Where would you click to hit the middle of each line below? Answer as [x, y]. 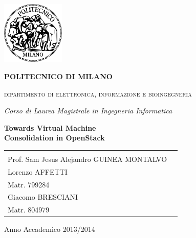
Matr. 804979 [29, 210]
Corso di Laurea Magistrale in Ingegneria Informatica [88, 111]
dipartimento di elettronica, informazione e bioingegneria [98, 93]
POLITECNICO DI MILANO [58, 76]
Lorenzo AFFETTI [38, 171]
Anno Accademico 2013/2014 [50, 229]
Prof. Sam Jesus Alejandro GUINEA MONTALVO [88, 159]
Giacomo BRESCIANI [43, 197]
